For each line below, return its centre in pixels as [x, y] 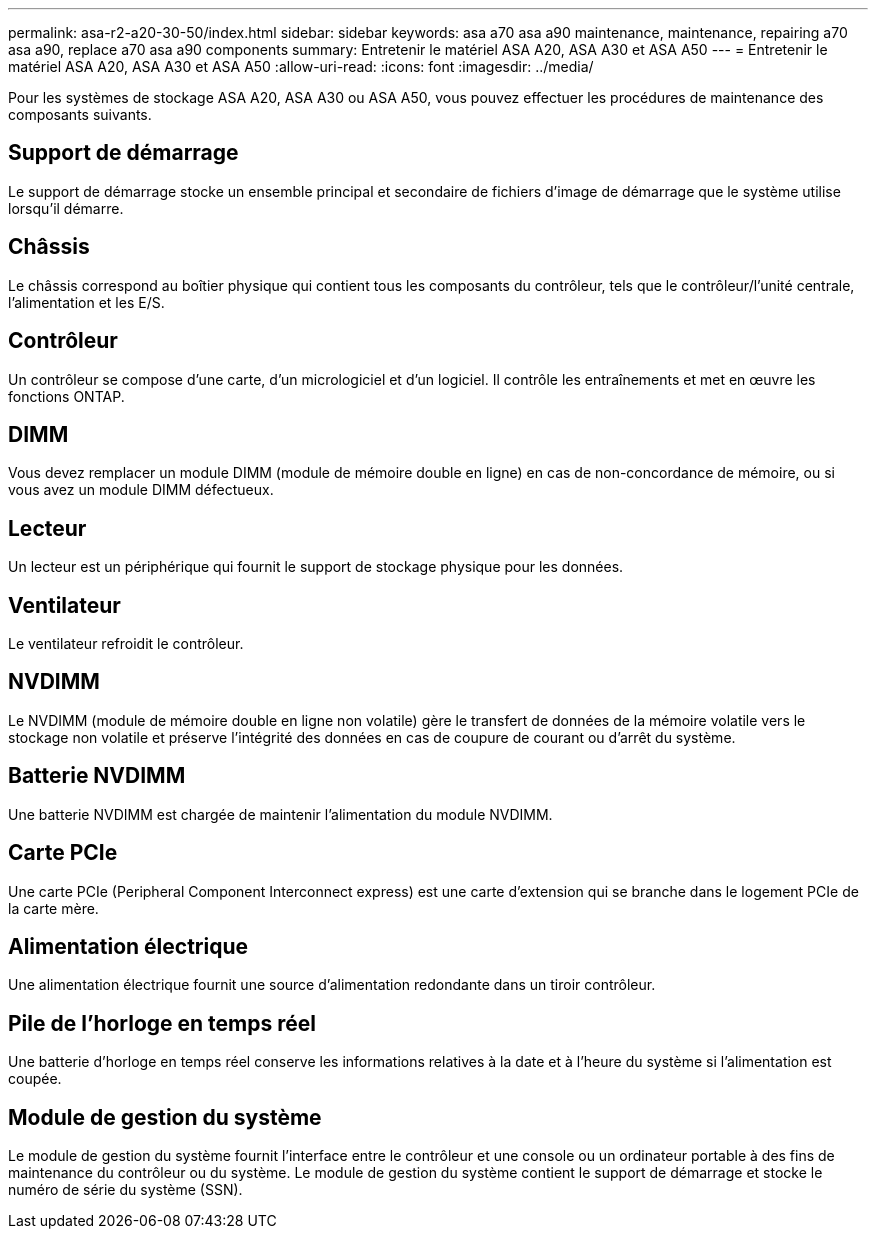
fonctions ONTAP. [66, 396]
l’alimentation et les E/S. [86, 302]
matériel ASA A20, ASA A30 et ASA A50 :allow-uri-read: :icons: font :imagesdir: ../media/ [301, 66]
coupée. [35, 1079]
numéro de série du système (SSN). [125, 1190]
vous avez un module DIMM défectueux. [141, 490]
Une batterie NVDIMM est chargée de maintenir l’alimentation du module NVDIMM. [280, 814]
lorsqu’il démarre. [66, 208]
